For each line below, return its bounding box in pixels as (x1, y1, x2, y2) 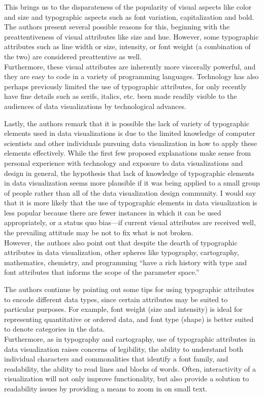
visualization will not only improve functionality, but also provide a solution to (4, 373, 249, 384)
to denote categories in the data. (4, 323, 105, 334)
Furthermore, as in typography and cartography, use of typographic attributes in (4, 334, 255, 344)
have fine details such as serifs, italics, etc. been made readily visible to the (4, 91, 237, 101)
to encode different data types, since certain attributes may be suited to (4, 294, 228, 304)
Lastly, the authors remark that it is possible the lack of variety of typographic (4, 118, 250, 128)
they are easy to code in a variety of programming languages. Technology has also (4, 71, 259, 82)
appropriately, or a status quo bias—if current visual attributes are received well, (4, 217, 256, 228)
